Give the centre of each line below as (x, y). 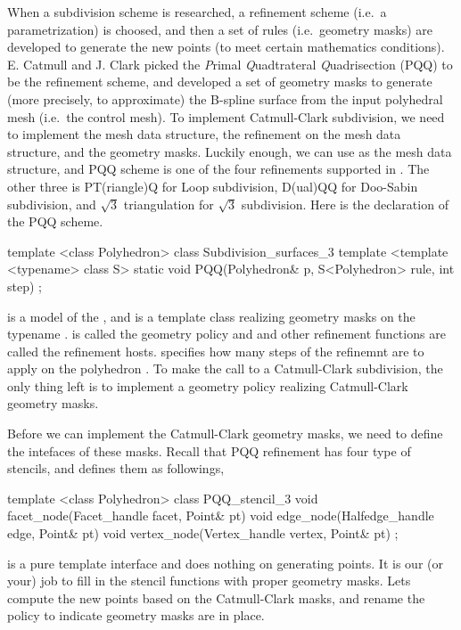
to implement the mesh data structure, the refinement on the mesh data (204, 134)
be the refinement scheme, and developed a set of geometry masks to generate (220, 82)
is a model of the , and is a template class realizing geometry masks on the (211, 316)
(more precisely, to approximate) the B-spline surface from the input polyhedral (225, 98)
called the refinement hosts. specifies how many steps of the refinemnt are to (216, 351)
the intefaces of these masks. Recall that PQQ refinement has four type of (209, 450)
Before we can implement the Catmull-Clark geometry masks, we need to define (225, 434)
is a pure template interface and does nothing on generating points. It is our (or (225, 563)
